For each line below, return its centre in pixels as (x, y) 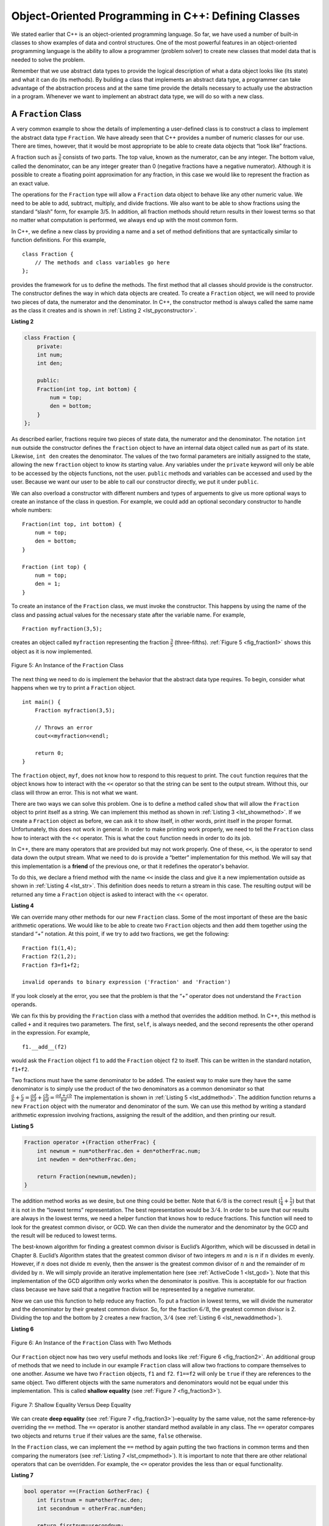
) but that (304, 1201)
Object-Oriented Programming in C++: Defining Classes (156, 16)
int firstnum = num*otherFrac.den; (90, 1500)
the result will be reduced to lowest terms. (64, 1235)
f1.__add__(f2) (45, 1047)
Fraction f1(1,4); (50, 948)
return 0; (49, 753)
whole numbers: (31, 510)
